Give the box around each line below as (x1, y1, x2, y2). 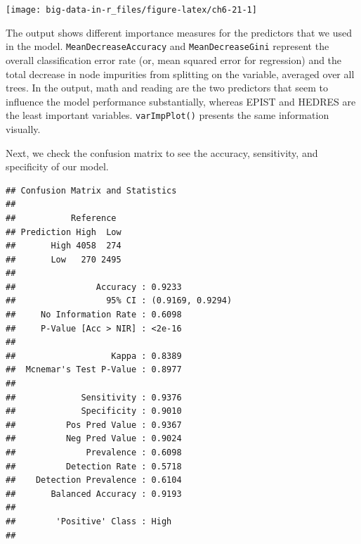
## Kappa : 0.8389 (6, 350, 182, 361)
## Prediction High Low (6, 227, 122, 237)
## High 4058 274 (6, 241, 122, 251)
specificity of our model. (6, 159, 109, 174)
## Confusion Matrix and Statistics (6, 185, 177, 196)
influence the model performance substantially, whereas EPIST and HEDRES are (6, 94, 356, 108)
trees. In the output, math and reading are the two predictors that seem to (6, 80, 328, 95)
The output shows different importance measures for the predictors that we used (6, 25, 352, 39)
